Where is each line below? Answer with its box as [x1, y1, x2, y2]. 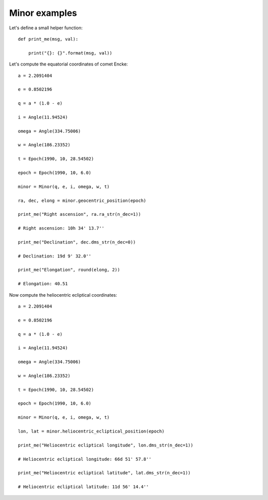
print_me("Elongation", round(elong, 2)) [18, 267, 120, 273]
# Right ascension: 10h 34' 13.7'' [18, 226, 105, 231]
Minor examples [9, 7, 77, 18]
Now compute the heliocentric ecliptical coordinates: [9, 292, 118, 298]
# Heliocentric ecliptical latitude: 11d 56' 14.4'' [18, 484, 149, 490]
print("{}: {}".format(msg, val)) [28, 50, 113, 56]
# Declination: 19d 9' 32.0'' [18, 253, 92, 259]
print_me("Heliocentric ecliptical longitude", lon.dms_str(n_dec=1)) [18, 442, 194, 448]
